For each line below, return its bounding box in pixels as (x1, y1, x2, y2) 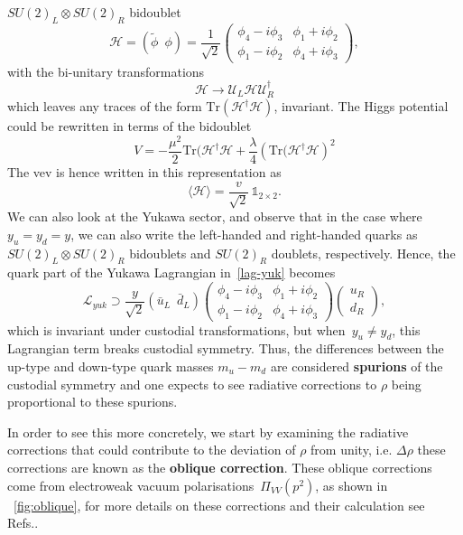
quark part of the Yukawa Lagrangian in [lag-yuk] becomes (7, 263, 336, 282)
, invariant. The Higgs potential (273, 97, 449, 116)
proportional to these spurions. (7, 392, 178, 411)
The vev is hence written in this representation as (7, 163, 282, 182)
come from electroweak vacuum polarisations (7, 475, 255, 494)
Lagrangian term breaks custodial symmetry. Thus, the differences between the (7, 339, 444, 358)
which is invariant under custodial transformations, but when (7, 320, 346, 339)
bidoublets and (129, 243, 211, 262)
